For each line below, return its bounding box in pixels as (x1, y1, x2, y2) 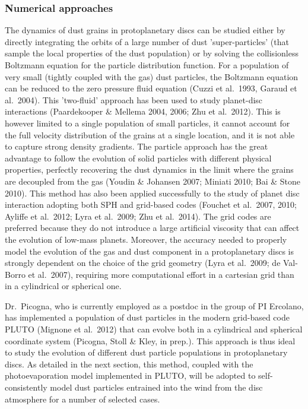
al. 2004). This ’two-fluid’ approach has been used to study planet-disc (5, 93, 263, 106)
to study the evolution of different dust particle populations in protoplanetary (5, 346, 288, 359)
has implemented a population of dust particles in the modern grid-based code (5, 311, 290, 324)
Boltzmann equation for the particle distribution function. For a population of (5, 59, 289, 71)
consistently (5, 381, 47, 394)
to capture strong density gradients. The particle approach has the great (5, 140, 268, 153)
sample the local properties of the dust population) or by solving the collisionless (5, 47, 299, 59)
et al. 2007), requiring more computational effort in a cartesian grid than (28, 268, 294, 280)
